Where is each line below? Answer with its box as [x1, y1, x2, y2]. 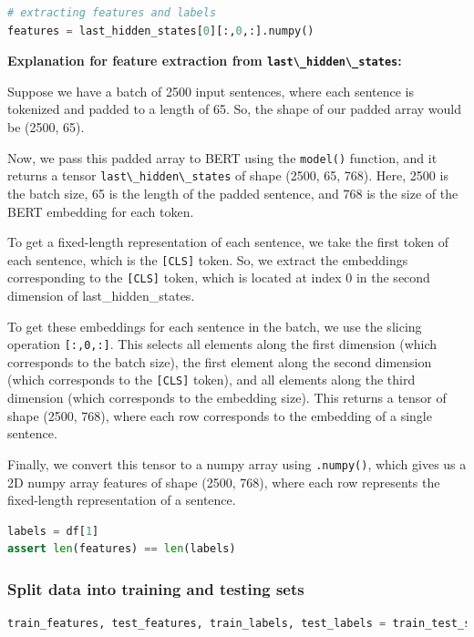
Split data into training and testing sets [7, 577, 304, 600]
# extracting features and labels [7, 6, 217, 19]
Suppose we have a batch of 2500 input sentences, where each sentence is [7, 81, 415, 100]
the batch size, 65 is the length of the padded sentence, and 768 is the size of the [7, 183, 459, 202]
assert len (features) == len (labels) [7, 542, 236, 556]
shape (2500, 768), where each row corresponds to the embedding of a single [7, 406, 432, 425]
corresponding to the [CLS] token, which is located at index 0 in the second [7, 268, 430, 287]
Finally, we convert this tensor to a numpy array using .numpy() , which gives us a [7, 454, 467, 473]
